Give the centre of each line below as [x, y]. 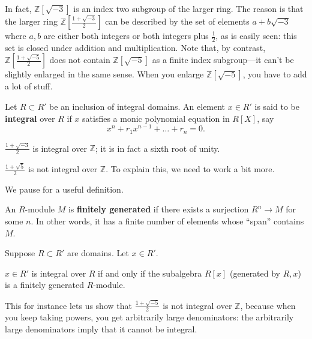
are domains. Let [98, 253]
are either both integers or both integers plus [126, 35]
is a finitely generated [44, 285]
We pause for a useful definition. [64, 189]
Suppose [20, 253]
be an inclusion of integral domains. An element [137, 106]
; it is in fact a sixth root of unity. [157, 148]
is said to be [277, 106]
